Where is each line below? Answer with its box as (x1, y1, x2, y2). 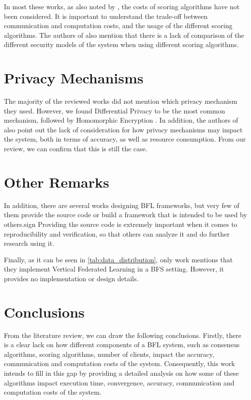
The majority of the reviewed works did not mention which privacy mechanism (4, 96, 237, 106)
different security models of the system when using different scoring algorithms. (4, 39, 239, 49)
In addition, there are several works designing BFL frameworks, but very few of (4, 200, 239, 210)
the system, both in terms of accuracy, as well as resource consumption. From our (4, 134, 246, 144)
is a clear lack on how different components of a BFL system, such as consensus (4, 339, 240, 350)
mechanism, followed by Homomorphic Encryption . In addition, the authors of (4, 115, 238, 125)
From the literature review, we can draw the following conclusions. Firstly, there (4, 330, 241, 340)
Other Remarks (4, 172, 109, 192)
